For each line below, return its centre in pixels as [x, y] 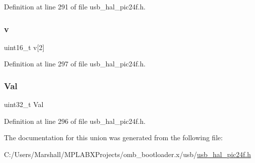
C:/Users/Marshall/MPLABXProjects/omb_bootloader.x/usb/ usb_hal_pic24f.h [127, 154]
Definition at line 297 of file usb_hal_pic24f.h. [75, 64]
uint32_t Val [24, 104]
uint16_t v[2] [24, 47]
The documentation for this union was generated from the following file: [113, 137]
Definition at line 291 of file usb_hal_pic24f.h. [75, 6]
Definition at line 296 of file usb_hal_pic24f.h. [75, 121]
